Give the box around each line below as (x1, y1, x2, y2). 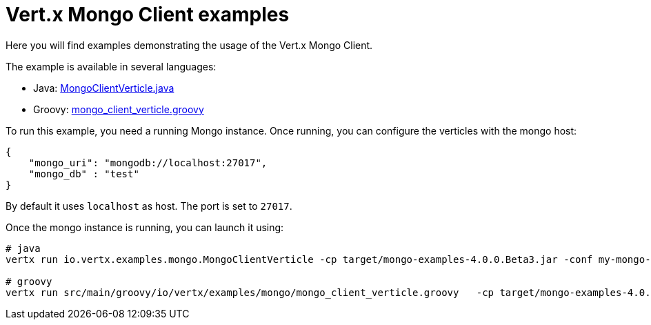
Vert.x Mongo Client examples (6, 3, 290, 26)
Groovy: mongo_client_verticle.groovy (33, 103, 204, 115)
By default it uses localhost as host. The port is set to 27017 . (6, 199, 292, 212)
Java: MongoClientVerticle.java (33, 81, 174, 94)
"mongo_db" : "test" (28, 168, 139, 179)
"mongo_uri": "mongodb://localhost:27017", (28, 157, 268, 168)
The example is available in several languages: (6, 60, 217, 72)
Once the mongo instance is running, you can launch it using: (6, 221, 284, 233)
